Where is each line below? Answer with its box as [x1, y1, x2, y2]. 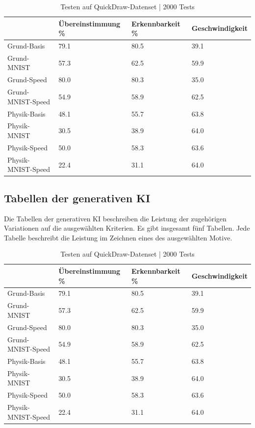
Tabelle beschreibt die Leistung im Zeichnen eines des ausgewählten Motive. [4, 232, 232, 242]
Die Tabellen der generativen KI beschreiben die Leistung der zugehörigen [4, 213, 227, 223]
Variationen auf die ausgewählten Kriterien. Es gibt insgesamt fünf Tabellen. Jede [4, 223, 250, 233]
